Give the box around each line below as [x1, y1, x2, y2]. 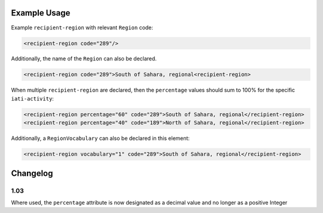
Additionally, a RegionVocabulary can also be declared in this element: [11, 135, 190, 142]
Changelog [11, 168, 53, 178]
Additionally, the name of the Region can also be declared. [11, 55, 157, 62]
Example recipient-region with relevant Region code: [11, 24, 154, 31]
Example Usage [11, 8, 71, 18]
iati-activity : [11, 95, 54, 102]
